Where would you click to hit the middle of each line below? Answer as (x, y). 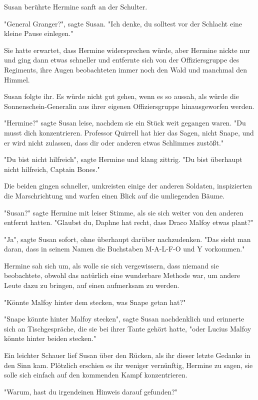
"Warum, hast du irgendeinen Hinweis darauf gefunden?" (91, 391)
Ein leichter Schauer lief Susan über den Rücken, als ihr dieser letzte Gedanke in (127, 355)
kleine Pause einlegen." (39, 33)
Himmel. (17, 79)
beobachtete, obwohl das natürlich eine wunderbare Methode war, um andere (122, 275)
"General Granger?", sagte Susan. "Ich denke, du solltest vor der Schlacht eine (123, 23)
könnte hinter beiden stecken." (50, 338)
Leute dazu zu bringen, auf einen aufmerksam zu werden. (92, 285)
